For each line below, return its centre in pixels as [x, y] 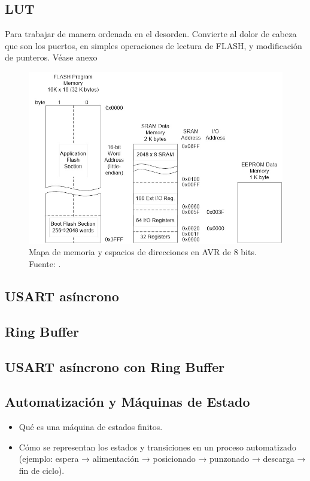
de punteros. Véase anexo [51, 57]
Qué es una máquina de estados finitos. [91, 427]
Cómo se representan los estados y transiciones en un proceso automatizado [157, 447]
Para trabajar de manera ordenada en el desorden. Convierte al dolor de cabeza [151, 34]
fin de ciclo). [42, 470]
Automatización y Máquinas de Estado [127, 402]
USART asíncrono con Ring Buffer [115, 366]
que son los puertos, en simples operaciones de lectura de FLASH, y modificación [154, 45]
